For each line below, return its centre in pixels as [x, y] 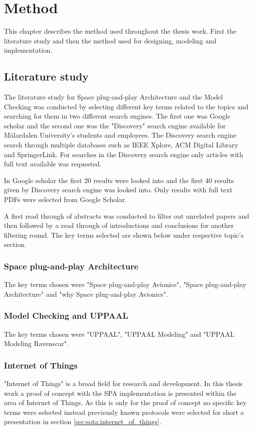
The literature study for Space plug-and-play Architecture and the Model [114, 97]
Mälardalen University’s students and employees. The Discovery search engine [120, 135]
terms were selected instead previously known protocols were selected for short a [124, 412]
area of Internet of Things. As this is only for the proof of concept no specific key [125, 402]
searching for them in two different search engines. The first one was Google [117, 116]
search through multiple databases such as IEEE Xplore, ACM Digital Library [121, 145]
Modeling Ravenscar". [36, 343]
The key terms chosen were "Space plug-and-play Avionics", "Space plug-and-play [125, 284]
